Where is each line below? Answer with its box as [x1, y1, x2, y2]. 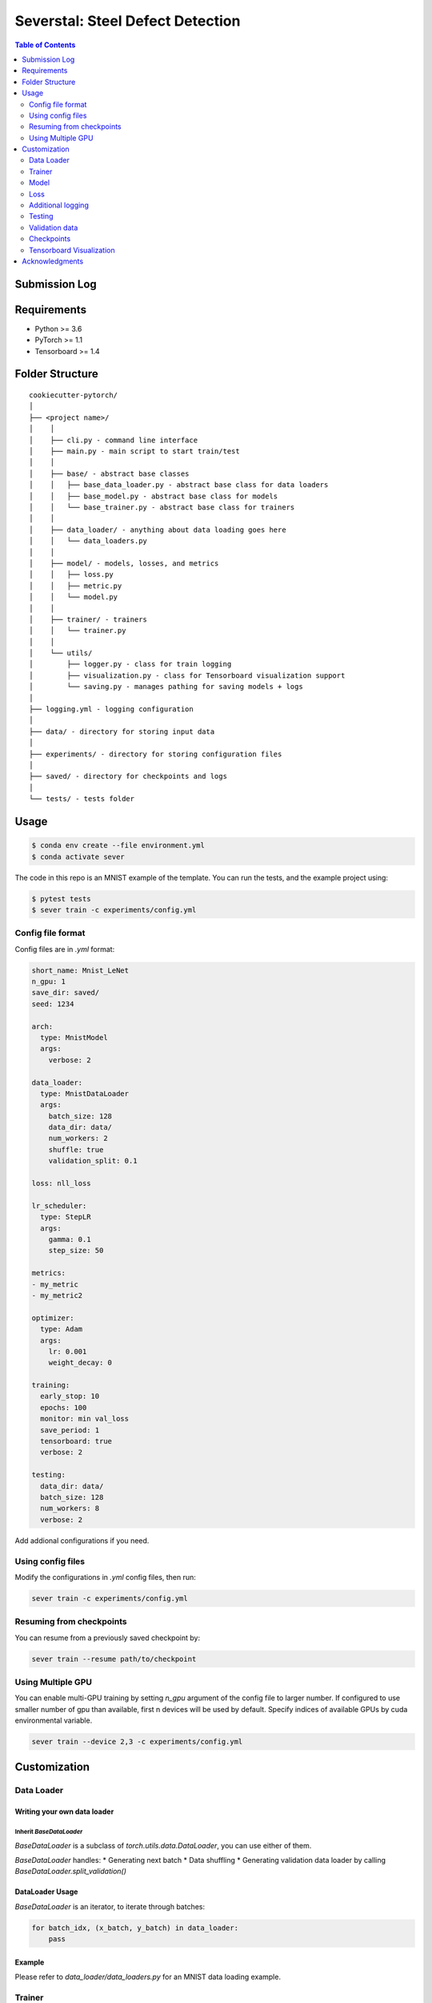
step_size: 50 [48, 1246, 104, 1255]
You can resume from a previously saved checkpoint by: [14, 1633, 200, 1642]
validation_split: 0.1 [48, 1156, 138, 1166]
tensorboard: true [40, 1437, 112, 1446]
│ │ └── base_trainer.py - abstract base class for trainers [29, 502, 295, 512]
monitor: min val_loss [40, 1414, 130, 1424]
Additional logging [29, 200, 90, 210]
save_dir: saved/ [31, 988, 100, 997]
